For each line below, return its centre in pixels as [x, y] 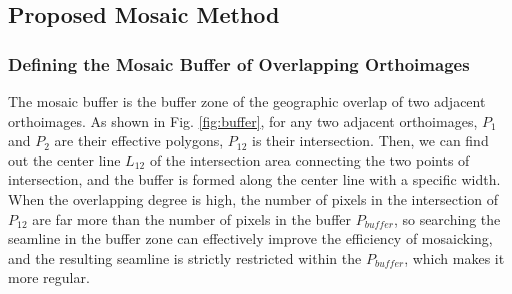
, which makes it [454, 257]
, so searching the [447, 218]
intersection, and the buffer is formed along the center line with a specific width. [254, 179]
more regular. [49, 277]
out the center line [64, 159]
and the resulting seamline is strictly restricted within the [185, 257]
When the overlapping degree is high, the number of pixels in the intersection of [253, 198]
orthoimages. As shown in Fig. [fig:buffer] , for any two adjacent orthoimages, [243, 120]
